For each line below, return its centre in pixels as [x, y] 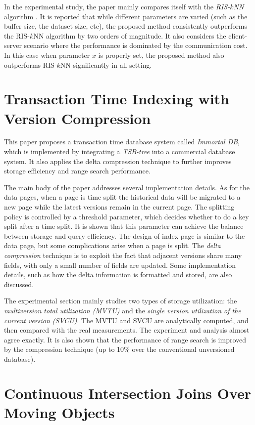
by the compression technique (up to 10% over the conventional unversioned [119, 349]
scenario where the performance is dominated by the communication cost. [136, 45]
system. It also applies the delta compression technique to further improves [118, 161]
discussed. [19, 284]
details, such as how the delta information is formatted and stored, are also [118, 275]
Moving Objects [59, 412]
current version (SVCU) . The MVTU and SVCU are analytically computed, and [126, 320]
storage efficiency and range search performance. [77, 171]
